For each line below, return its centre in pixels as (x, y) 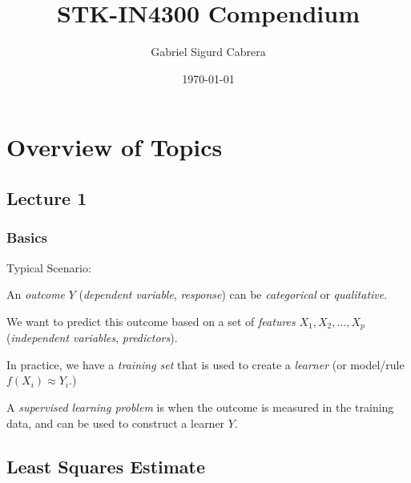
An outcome (36, 294)
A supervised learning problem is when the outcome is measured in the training (200, 407)
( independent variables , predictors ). (92, 338)
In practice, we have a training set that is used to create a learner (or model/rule (205, 364)
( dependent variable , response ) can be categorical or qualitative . (233, 294)
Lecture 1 (47, 197)
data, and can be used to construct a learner (116, 423)
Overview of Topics (115, 147)
